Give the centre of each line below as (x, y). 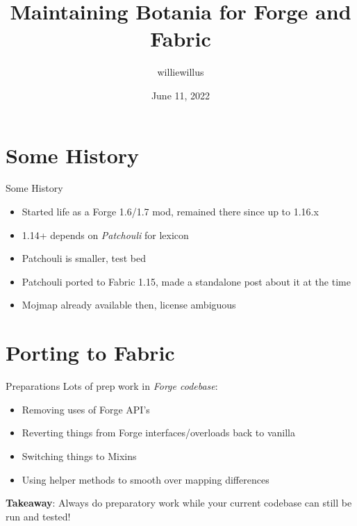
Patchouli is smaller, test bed (84, 258)
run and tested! (38, 516)
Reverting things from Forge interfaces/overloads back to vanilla (158, 433)
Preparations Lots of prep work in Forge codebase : (112, 386)
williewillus (181, 72)
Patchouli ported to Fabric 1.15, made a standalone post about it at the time (186, 281)
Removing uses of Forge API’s (86, 409)
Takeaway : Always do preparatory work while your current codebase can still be (179, 503)
